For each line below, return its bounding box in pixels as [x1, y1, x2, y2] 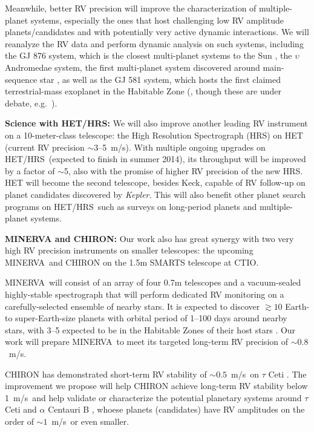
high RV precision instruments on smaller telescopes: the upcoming [5, 244, 253, 257]
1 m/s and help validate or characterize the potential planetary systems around [5, 391, 302, 404]
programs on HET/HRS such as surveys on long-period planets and [5, 200, 257, 212]
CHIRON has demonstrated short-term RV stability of [5, 367, 207, 380]
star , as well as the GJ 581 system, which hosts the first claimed [40, 73, 281, 85]
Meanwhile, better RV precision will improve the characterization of [5, 2, 257, 14]
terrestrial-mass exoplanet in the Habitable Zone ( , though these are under [5, 85, 282, 97]
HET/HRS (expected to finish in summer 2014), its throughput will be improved [5, 152, 306, 165]
